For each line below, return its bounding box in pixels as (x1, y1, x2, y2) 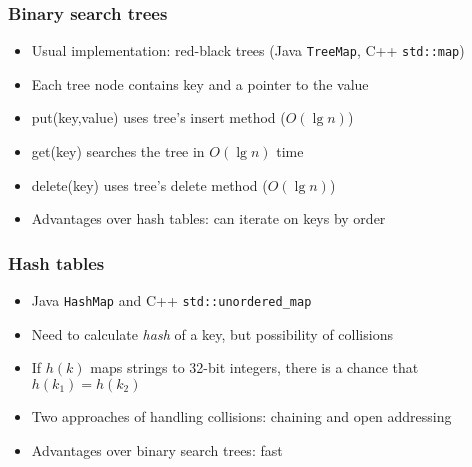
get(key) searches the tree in (31, 141, 205, 162)
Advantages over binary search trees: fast (31, 439, 283, 460)
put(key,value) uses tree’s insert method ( (31, 107, 286, 128)
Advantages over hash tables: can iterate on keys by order (31, 208, 386, 229)
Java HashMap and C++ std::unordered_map (31, 290, 312, 311)
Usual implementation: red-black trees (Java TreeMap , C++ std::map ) (31, 40, 465, 61)
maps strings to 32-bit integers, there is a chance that (90, 357, 419, 378)
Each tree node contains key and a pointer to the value (31, 73, 369, 94)
